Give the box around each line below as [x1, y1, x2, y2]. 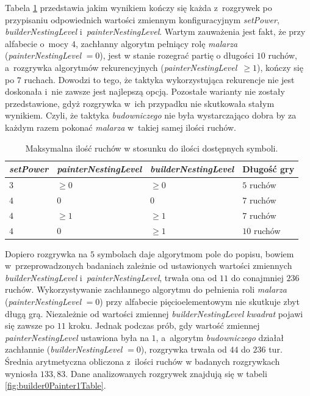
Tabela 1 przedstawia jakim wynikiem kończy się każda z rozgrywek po [5, 1, 272, 13]
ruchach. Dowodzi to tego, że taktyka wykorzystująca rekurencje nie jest [24, 73, 295, 86]
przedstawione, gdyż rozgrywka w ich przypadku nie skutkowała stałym [5, 97, 275, 109]
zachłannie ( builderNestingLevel [5, 343, 123, 356]
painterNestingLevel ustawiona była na [5, 331, 149, 343]
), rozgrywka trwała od [140, 343, 227, 356]
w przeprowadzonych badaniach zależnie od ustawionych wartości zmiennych [5, 259, 292, 272]
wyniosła [5, 367, 38, 380]
